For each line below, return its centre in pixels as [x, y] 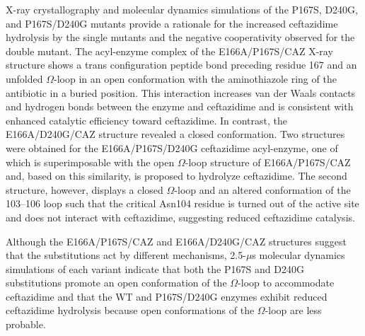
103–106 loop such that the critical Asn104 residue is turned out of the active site [182, 203]
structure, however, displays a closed [85, 189]
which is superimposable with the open [90, 162]
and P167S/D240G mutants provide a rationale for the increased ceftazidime [172, 23]
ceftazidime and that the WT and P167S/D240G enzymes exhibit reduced [167, 296]
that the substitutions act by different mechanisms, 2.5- [126, 255]
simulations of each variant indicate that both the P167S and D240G [155, 268]
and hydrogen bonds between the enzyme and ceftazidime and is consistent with [180, 106]
